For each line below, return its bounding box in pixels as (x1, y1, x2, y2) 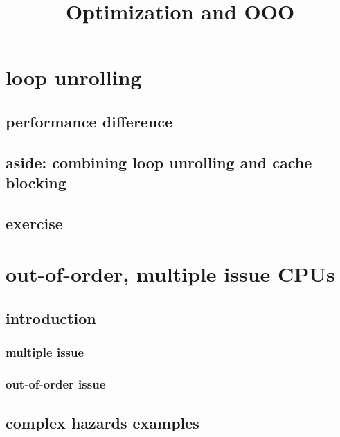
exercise (6, 212, 63, 233)
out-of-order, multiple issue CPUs (6, 260, 335, 288)
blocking (6, 172, 66, 193)
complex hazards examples (6, 411, 199, 433)
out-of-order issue (6, 375, 106, 393)
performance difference (6, 110, 173, 132)
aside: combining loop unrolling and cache (6, 151, 312, 172)
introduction (6, 307, 96, 329)
